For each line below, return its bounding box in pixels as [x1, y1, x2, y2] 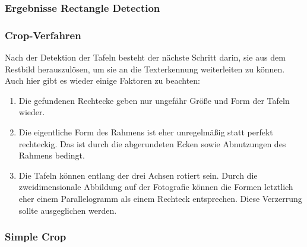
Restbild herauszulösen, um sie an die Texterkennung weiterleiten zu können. [5, 62, 285, 75]
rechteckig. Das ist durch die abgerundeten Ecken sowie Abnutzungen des [18, 137, 286, 150]
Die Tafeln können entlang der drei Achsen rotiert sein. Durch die [18, 169, 258, 181]
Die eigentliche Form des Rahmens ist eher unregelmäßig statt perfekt [18, 126, 273, 138]
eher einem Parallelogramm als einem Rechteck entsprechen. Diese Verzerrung [18, 192, 302, 204]
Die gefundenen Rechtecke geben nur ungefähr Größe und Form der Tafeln [18, 94, 290, 106]
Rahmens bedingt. [18, 149, 85, 161]
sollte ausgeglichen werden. [18, 204, 117, 216]
